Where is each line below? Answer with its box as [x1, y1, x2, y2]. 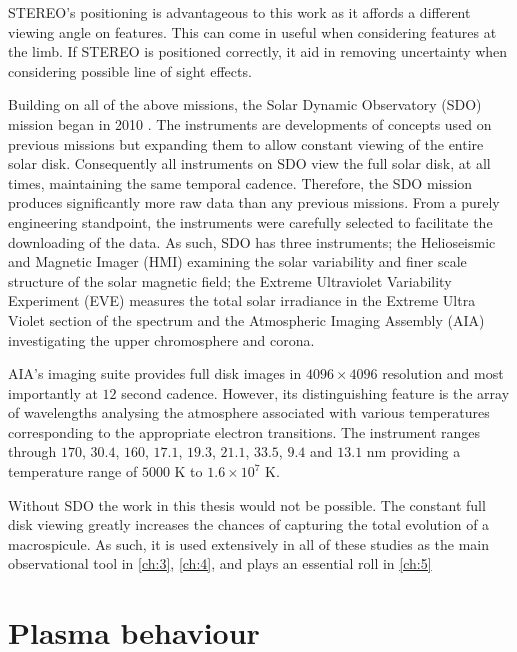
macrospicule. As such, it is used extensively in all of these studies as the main [8, 533, 490, 554]
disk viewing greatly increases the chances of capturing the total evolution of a [8, 514, 490, 535]
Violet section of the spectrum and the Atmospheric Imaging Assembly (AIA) [8, 309, 485, 330]
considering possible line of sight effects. [8, 60, 252, 81]
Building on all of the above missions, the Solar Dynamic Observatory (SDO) [8, 94, 482, 115]
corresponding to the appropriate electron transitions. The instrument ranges [8, 421, 481, 442]
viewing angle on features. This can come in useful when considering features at [8, 21, 497, 42]
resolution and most [382, 363, 504, 384]
